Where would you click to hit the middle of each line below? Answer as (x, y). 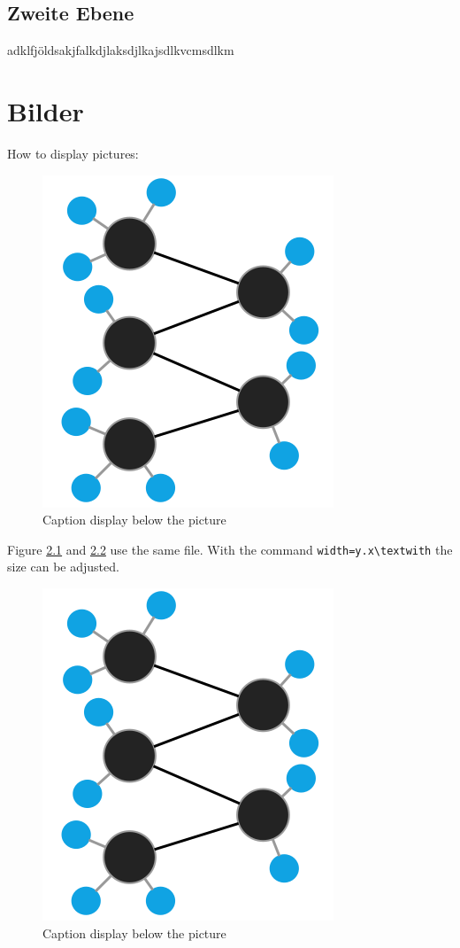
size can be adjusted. (63, 567)
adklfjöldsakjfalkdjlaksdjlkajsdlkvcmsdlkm (121, 50)
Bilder (46, 110)
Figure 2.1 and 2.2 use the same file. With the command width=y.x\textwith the (230, 549)
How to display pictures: (73, 153)
